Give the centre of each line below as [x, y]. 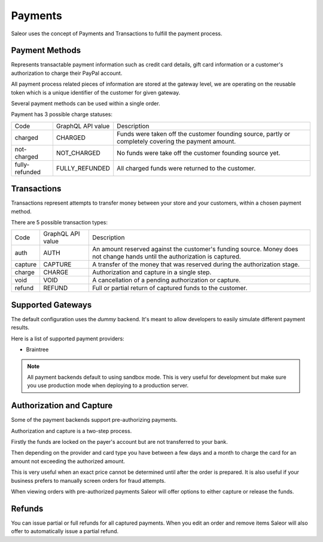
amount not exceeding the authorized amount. [68, 461]
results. [20, 328]
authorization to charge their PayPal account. [67, 73]
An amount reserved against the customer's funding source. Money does [195, 249]
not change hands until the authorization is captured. [167, 257]
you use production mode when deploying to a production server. [108, 385]
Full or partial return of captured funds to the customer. [170, 288]
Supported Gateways [51, 305]
